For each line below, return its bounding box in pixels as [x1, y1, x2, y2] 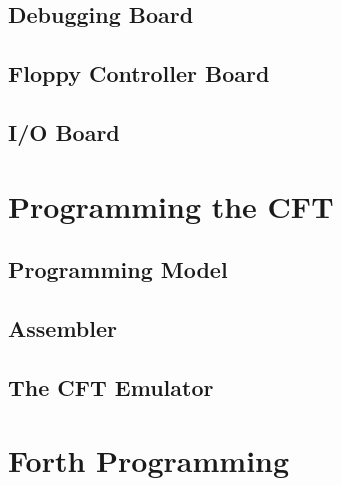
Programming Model [8, 254, 228, 285]
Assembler [8, 312, 117, 343]
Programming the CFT [8, 185, 334, 226]
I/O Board [8, 116, 120, 147]
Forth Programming [8, 440, 290, 481]
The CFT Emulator [8, 371, 214, 402]
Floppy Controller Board [8, 58, 270, 89]
